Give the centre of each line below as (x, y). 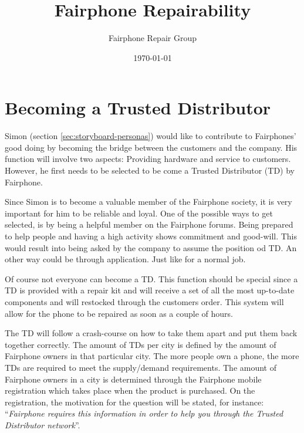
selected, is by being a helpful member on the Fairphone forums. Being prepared (149, 224)
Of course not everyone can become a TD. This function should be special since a (151, 278)
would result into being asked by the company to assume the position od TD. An (151, 247)
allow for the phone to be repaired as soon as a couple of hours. (119, 313)
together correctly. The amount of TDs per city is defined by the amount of (141, 344)
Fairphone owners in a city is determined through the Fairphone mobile (133, 379)
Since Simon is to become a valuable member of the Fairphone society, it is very (148, 202)
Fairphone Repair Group (153, 38)
